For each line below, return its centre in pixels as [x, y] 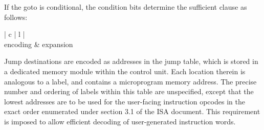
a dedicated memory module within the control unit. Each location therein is [125, 71]
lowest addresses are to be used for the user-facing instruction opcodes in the [125, 101]
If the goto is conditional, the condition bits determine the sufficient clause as [126, 7]
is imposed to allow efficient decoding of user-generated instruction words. [120, 121]
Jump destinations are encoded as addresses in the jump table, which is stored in [131, 61]
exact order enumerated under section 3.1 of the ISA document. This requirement [132, 111]
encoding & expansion [39, 44]
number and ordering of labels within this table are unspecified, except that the [129, 91]
